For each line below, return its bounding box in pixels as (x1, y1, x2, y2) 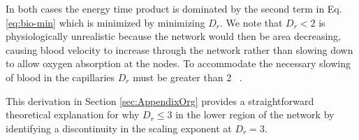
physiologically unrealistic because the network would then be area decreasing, (6, 29, 341, 43)
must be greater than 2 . (133, 69, 242, 84)
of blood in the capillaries (6, 69, 115, 84)
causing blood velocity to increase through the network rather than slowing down (6, 42, 353, 57)
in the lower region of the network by (175, 107, 335, 122)
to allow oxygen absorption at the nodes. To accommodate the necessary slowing (6, 56, 351, 71)
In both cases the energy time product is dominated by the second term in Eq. (6, 1, 342, 15)
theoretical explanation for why (6, 107, 140, 122)
